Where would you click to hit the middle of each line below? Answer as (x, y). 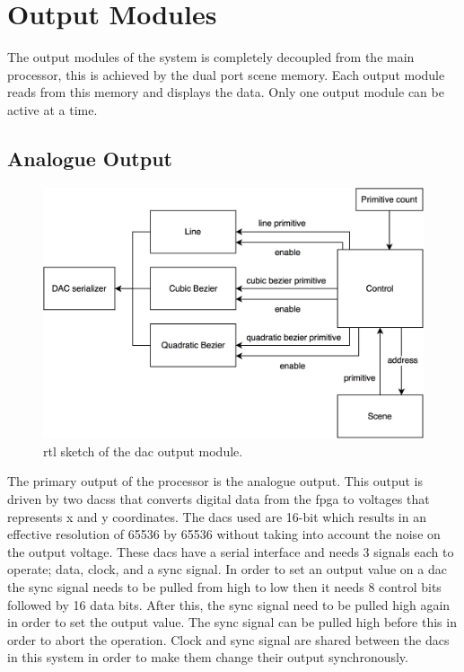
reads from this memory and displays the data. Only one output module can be (226, 92)
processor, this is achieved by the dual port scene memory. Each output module (226, 74)
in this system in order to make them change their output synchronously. (208, 657)
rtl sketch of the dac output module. (143, 451)
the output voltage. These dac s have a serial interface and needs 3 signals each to (231, 551)
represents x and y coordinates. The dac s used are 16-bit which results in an (217, 516)
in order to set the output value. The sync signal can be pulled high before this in (232, 622)
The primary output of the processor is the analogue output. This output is (215, 481)
